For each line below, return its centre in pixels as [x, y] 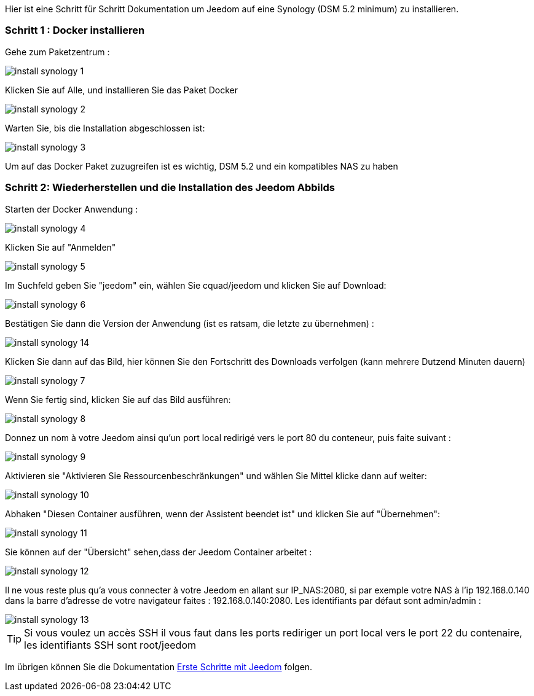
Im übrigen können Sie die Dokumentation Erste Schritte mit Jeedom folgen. [159, 667]
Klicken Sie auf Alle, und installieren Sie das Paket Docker [121, 90]
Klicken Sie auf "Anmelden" [61, 247]
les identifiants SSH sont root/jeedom [110, 645]
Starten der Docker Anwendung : [72, 209]
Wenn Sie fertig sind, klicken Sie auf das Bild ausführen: [118, 399]
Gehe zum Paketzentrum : [57, 52]
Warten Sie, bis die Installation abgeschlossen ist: [105, 128]
